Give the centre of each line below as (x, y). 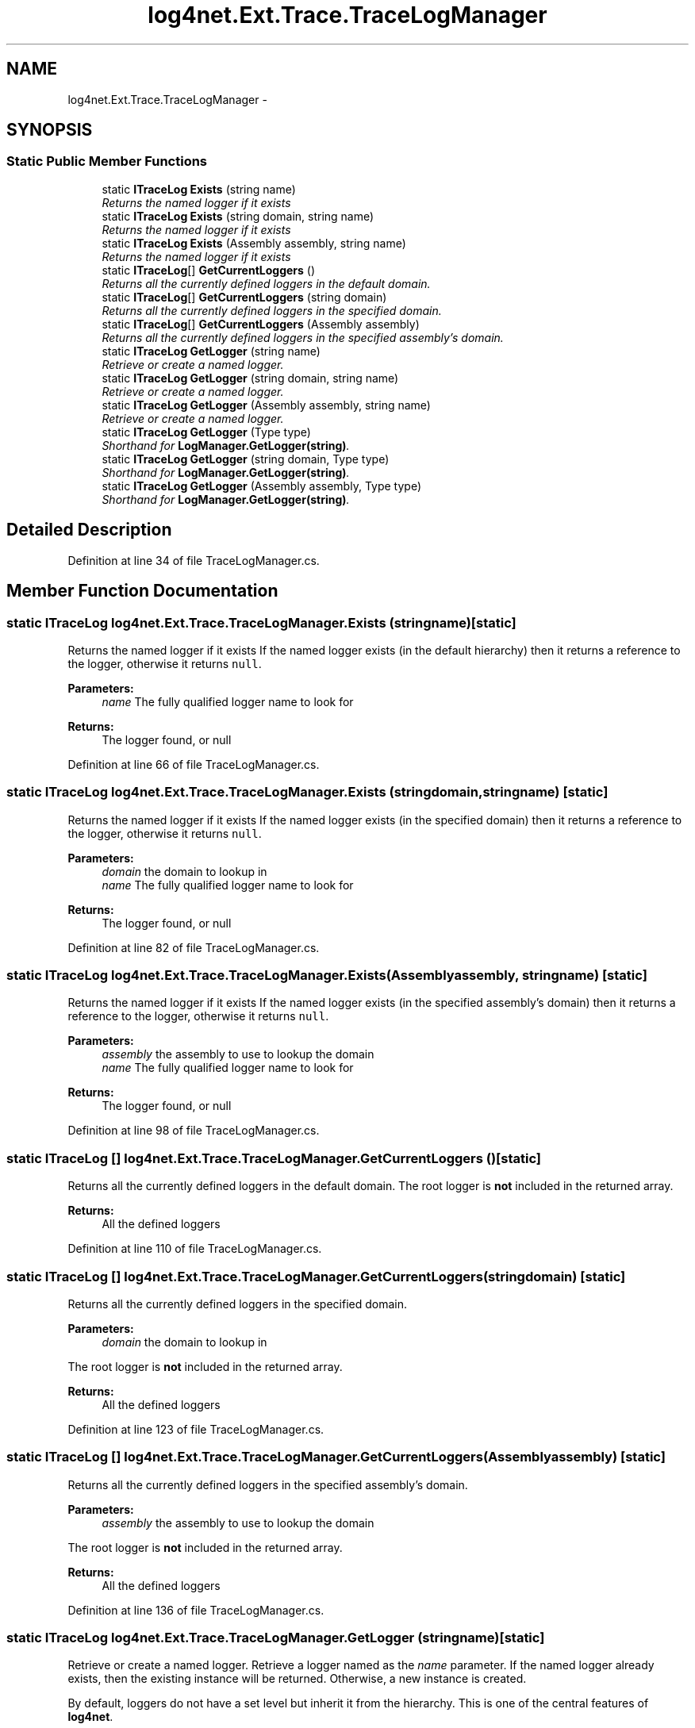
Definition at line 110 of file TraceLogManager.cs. (195, 1249)
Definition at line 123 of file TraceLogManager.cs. (196, 1429)
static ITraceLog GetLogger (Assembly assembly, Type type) (261, 486)
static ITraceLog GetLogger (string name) (211, 351)
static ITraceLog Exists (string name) (199, 189)
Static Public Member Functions (107, 161)
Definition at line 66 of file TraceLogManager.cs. (194, 764)
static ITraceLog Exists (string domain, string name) (238, 216)
